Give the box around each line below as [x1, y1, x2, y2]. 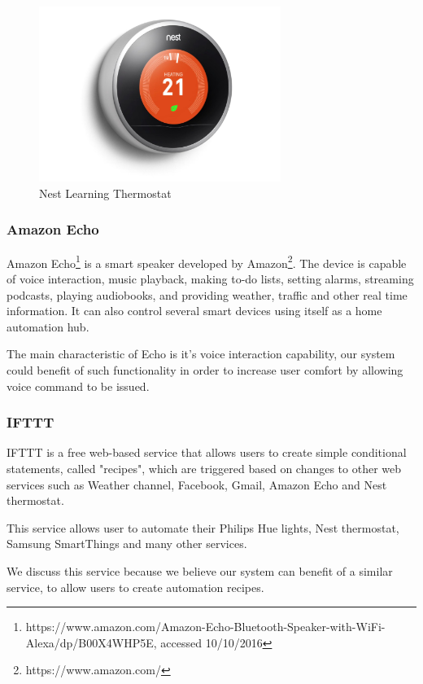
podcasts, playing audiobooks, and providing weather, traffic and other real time [7, 286, 408, 303]
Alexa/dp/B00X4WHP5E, [25, 634, 157, 651]
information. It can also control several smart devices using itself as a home [7, 302, 382, 319]
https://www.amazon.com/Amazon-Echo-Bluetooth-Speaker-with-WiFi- [25, 618, 386, 635]
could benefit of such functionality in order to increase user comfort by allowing [7, 361, 403, 378]
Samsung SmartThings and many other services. [7, 535, 247, 552]
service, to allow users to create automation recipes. [7, 578, 264, 595]
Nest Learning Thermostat [39, 184, 172, 201]
